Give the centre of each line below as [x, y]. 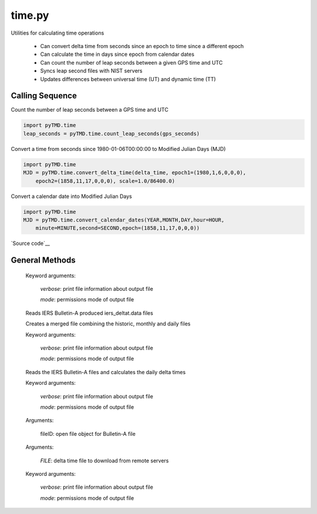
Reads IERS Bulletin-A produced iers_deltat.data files [90, 313]
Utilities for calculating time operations [58, 33]
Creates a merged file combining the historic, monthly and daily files [108, 324]
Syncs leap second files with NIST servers [91, 71]
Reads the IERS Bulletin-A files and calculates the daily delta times [106, 372]
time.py [30, 15]
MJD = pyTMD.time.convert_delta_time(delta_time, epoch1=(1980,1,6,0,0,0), [135, 173]
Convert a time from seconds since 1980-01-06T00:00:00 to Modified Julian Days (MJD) [118, 149]
